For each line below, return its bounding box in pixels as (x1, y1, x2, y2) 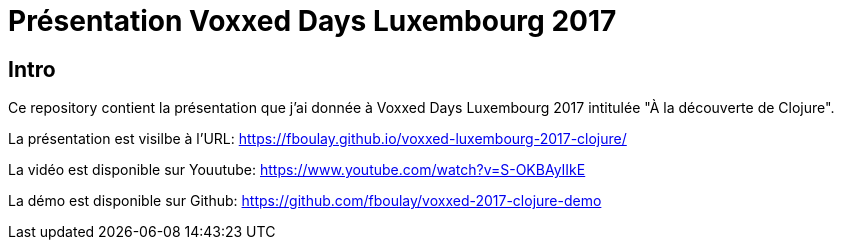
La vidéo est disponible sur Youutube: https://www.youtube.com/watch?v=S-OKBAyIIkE (8, 161, 586, 179)
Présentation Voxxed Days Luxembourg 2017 (8, 4, 617, 38)
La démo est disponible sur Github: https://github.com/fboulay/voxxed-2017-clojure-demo (8, 192, 602, 210)
